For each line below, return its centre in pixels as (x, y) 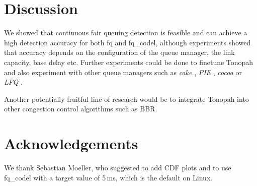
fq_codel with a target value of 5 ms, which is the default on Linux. (108, 177)
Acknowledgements (71, 143)
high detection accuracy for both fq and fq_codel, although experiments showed (127, 42)
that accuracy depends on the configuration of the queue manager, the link (119, 52)
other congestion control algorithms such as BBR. (81, 109)
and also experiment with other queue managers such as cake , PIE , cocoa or (123, 72)
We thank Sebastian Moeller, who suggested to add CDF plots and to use (118, 167)
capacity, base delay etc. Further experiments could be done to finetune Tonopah (129, 62)
